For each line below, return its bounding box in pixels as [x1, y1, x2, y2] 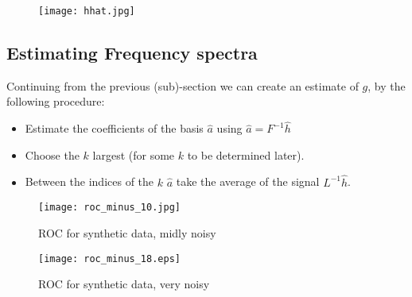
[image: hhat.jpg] [38, 6, 135, 17]
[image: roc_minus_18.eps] [38, 253, 181, 264]
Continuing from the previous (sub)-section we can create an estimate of [6, 77, 359, 94]
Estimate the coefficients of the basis [25, 120, 204, 137]
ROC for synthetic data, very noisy [38, 276, 210, 292]
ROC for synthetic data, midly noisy [38, 224, 216, 241]
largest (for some [92, 146, 175, 163]
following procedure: [6, 93, 105, 110]
